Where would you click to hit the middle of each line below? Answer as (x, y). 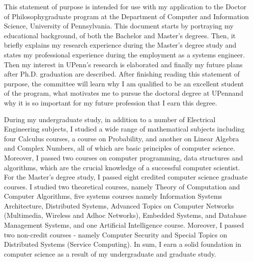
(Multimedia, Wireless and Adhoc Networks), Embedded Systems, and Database (125, 215)
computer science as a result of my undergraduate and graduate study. (110, 253)
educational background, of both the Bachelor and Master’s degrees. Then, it (120, 35)
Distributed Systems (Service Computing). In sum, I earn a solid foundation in (123, 244)
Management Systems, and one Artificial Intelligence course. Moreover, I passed (124, 225)
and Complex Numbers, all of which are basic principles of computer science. (120, 148)
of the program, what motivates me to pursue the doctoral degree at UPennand (124, 93)
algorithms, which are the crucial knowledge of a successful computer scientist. (122, 167)
